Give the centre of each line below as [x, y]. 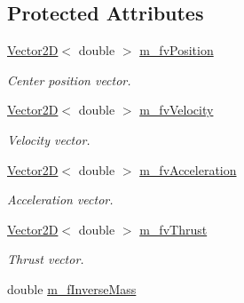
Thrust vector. [46, 259]
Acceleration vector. [60, 199]
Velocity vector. [49, 139]
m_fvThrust [173, 229]
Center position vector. [69, 80]
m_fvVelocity [177, 110]
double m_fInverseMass [72, 288]
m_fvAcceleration [188, 169]
